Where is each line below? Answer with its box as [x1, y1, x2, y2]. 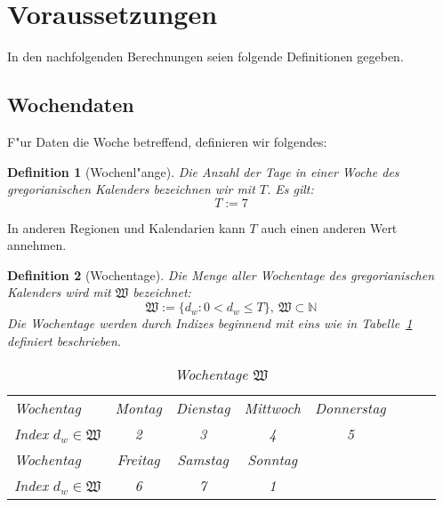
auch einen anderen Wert [261, 218, 398, 237]
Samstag [177, 449, 229, 471]
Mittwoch [244, 398, 301, 419]
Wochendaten [7, 91, 134, 118]
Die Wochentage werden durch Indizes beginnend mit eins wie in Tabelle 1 [7, 314, 413, 333]
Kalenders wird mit [7, 283, 111, 302]
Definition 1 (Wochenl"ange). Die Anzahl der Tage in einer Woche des [7, 162, 399, 181]
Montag [115, 398, 162, 419]
